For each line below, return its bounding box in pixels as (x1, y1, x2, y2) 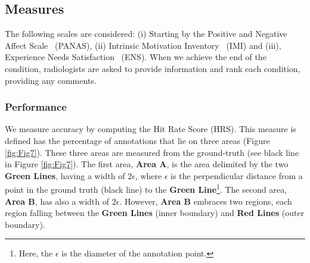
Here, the (18, 247, 53, 259)
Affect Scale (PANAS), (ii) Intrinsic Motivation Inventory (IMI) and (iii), (5, 39, 281, 51)
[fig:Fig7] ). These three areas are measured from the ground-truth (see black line (5, 146, 299, 158)
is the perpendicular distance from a (170, 169, 303, 181)
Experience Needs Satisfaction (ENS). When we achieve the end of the (5, 51, 266, 63)
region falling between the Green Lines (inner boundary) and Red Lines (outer (5, 206, 305, 219)
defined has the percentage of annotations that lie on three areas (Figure (5, 134, 270, 146)
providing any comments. (5, 74, 97, 86)
